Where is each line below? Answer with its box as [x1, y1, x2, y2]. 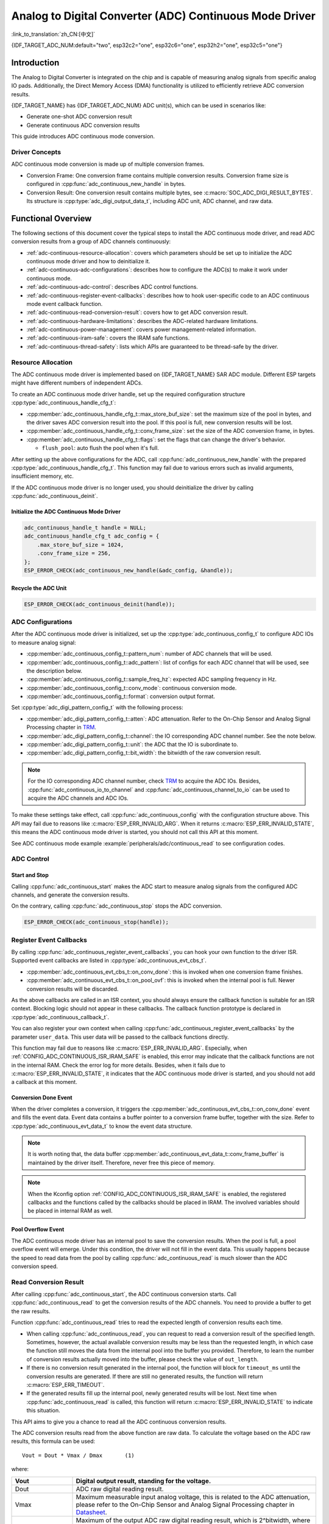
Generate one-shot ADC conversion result [26, 113, 132, 120]
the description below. [26, 667, 82, 674]
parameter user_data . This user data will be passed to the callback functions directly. [11, 1033, 229, 1041]
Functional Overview [11, 213, 92, 224]
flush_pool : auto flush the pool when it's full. [41, 444, 160, 452]
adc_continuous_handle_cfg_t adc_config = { [24, 533, 160, 539]
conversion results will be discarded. [26, 985, 119, 992]
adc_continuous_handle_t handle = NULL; [24, 524, 146, 532]
